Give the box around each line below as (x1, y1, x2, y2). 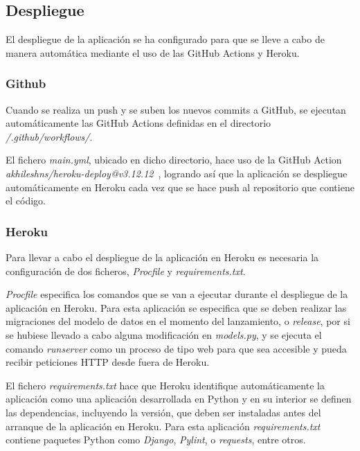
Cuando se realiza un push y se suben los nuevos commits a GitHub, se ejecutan (6, 102, 346, 116)
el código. (6, 193, 46, 208)
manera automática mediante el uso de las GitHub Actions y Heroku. (6, 45, 300, 60)
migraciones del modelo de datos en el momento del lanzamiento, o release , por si (6, 314, 350, 328)
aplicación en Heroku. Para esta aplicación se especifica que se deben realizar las (6, 300, 347, 315)
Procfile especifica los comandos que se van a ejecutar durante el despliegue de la (6, 287, 348, 301)
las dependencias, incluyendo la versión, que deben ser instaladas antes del (6, 405, 321, 419)
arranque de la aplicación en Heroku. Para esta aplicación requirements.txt (6, 418, 321, 433)
